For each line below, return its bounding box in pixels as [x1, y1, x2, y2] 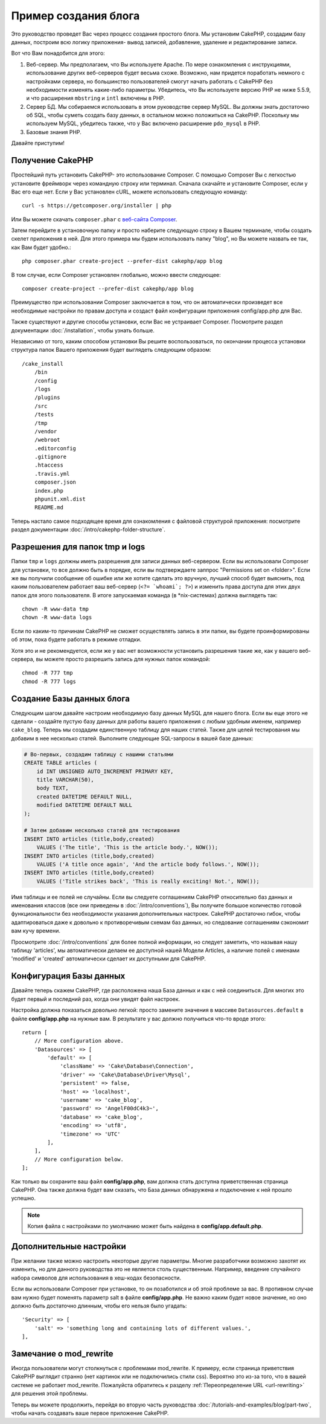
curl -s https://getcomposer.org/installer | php [22, 202, 172, 209]
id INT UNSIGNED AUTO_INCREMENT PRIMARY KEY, [36, 768, 174, 775]
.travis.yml [34, 470, 70, 477]
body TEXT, [36, 785, 69, 792]
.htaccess [34, 462, 63, 468]
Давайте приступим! [11, 140, 65, 147]
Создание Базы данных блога [11, 693, 130, 704]
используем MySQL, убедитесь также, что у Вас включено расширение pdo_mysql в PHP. [26, 120, 261, 127]
